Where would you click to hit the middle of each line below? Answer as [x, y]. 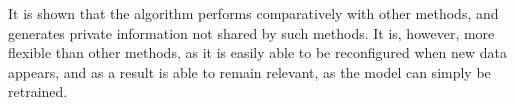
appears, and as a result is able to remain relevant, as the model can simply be [249, 71]
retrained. [38, 91]
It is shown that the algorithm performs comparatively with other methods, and [253, 13]
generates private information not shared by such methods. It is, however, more [251, 32]
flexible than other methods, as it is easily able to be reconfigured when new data [257, 52]
